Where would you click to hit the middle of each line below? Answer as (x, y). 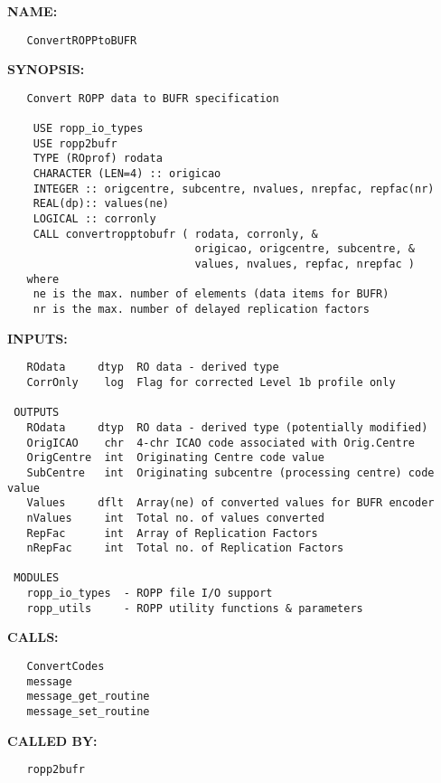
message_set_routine (88, 712)
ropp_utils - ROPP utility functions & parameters (195, 608)
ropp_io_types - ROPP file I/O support (150, 594)
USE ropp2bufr (75, 143)
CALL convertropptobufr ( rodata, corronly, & (175, 234)
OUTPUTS (37, 413)
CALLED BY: (52, 740)
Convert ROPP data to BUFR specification (153, 98)
